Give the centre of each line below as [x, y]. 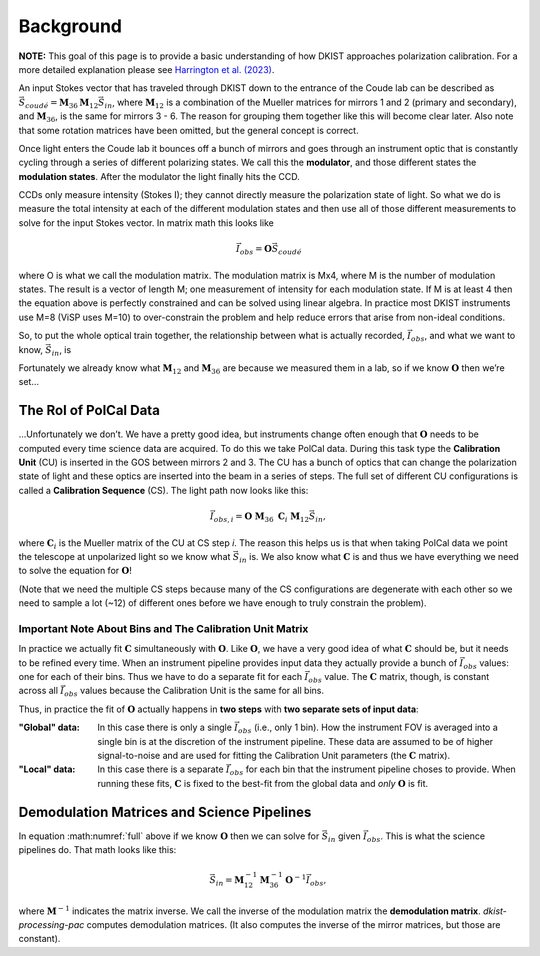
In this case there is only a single [164, 727]
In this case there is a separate [160, 769]
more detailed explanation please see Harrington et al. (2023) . [146, 69]
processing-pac [51, 924]
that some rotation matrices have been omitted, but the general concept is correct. [188, 130]
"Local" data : [47, 769]
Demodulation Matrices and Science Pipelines [165, 811]
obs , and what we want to [463, 337]
